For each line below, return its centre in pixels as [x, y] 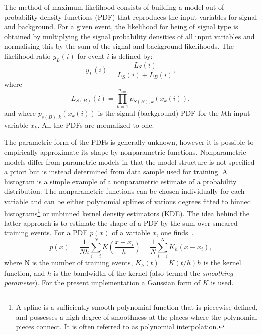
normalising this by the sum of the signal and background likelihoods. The [119, 46]
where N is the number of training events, [69, 263]
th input [237, 113]
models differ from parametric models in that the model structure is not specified [129, 161]
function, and [25, 272]
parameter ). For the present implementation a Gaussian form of [102, 282]
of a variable [131, 232]
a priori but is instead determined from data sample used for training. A [116, 172]
